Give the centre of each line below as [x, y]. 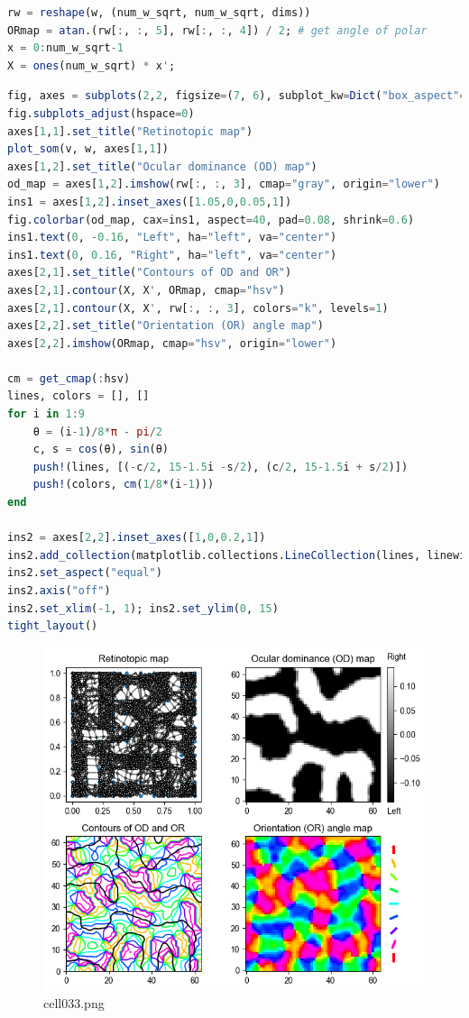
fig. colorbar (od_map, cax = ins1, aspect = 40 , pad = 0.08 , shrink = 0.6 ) [211, 220]
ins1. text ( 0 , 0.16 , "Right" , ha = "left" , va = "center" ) [172, 255]
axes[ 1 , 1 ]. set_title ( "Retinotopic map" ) [130, 131]
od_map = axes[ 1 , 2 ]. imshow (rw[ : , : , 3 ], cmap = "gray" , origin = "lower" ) [224, 184]
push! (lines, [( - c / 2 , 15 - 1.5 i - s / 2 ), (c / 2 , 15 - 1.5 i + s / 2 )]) [221, 467]
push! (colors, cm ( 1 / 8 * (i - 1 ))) [124, 485]
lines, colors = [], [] [78, 396]
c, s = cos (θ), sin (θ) [101, 449]
